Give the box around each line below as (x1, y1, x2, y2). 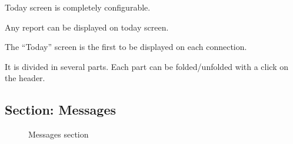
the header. (5, 72, 45, 84)
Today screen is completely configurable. (5, 1, 151, 13)
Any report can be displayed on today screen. (5, 21, 169, 33)
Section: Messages (5, 101, 116, 119)
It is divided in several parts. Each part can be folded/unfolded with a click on (5, 60, 289, 72)
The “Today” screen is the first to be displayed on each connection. (5, 41, 247, 53)
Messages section (28, 128, 89, 140)
